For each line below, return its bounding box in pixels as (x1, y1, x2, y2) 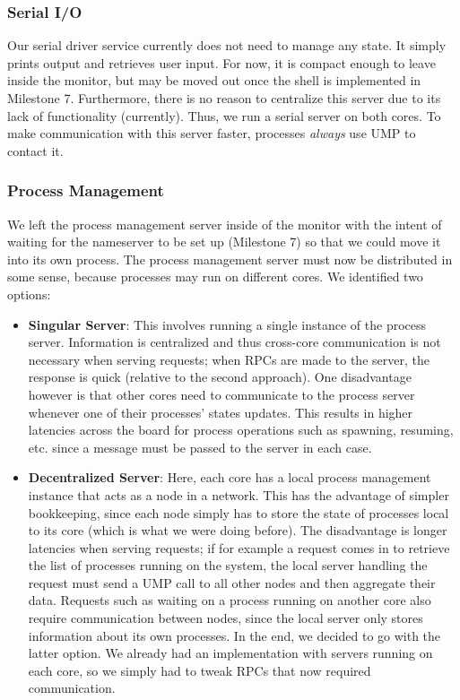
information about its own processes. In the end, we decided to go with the (28, 626, 441, 644)
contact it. (7, 141, 64, 160)
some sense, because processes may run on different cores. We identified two (7, 267, 423, 286)
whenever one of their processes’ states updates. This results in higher (28, 402, 413, 421)
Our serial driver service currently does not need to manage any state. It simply (7, 36, 447, 55)
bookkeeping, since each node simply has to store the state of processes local (28, 503, 449, 522)
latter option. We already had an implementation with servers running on (28, 644, 433, 662)
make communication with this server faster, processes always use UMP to (7, 124, 416, 143)
